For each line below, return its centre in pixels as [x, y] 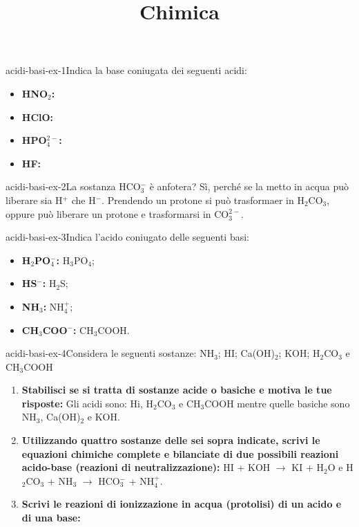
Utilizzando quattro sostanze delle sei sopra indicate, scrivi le [171, 440]
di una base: [51, 518]
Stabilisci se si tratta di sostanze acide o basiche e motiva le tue [177, 390]
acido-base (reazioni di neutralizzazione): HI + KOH [146, 467]
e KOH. [104, 417]
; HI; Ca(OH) [246, 353]
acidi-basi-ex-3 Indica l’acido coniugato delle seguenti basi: [127, 237]
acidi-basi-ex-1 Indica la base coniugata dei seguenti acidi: [126, 70]
